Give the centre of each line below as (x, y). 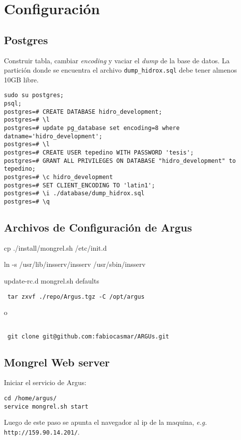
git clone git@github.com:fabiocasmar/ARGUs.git (88, 336)
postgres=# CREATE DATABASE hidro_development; (83, 112)
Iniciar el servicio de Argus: (45, 382)
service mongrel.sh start (46, 406)
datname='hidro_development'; (53, 136)
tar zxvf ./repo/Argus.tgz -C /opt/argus (76, 297)
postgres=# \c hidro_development (58, 177)
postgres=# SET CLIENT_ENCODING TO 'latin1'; (80, 185)
